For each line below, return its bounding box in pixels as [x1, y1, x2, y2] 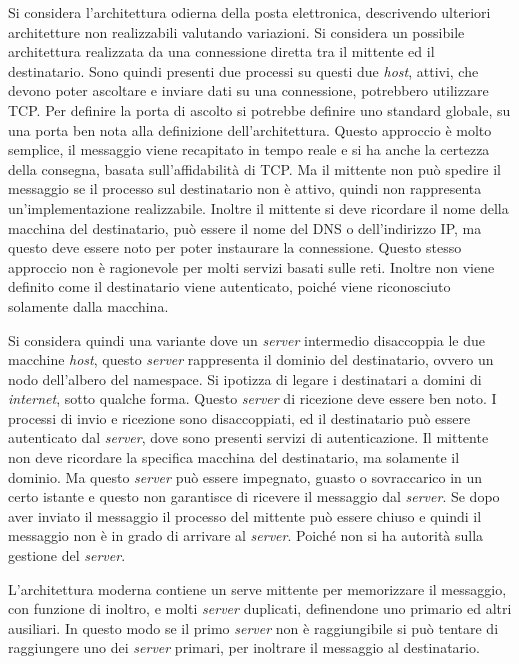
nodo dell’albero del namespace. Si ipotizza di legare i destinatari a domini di [8, 368, 482, 389]
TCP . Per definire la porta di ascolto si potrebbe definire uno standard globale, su [8, 99, 511, 120]
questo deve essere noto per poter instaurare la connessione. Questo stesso [8, 237, 462, 258]
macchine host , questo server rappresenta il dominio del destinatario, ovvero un [8, 349, 494, 370]
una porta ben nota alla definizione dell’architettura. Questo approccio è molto [8, 119, 492, 140]
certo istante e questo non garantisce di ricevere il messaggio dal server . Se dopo [8, 486, 500, 507]
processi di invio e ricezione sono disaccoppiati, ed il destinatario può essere [8, 407, 471, 428]
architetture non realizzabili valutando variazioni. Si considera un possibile [8, 21, 465, 42]
